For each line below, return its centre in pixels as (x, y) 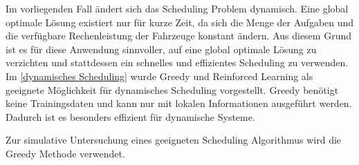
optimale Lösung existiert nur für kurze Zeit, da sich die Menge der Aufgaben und (180, 22)
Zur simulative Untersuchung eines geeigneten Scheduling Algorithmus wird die (174, 140)
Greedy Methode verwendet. (65, 153)
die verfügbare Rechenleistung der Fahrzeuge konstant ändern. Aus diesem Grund (178, 36)
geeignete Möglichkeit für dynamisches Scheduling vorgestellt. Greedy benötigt (172, 89)
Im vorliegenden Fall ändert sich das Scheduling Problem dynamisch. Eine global (177, 8)
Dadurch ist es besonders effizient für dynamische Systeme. (130, 116)
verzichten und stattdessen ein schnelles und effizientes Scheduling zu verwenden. (177, 62)
